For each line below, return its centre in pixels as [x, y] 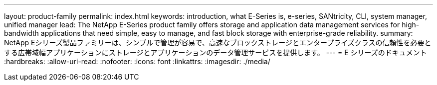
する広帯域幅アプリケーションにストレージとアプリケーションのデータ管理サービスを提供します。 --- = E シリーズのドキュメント [216, 52]
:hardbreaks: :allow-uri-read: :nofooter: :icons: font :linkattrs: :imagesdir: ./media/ [137, 61]
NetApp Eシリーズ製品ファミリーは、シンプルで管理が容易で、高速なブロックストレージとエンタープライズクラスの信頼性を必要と [218, 42]
